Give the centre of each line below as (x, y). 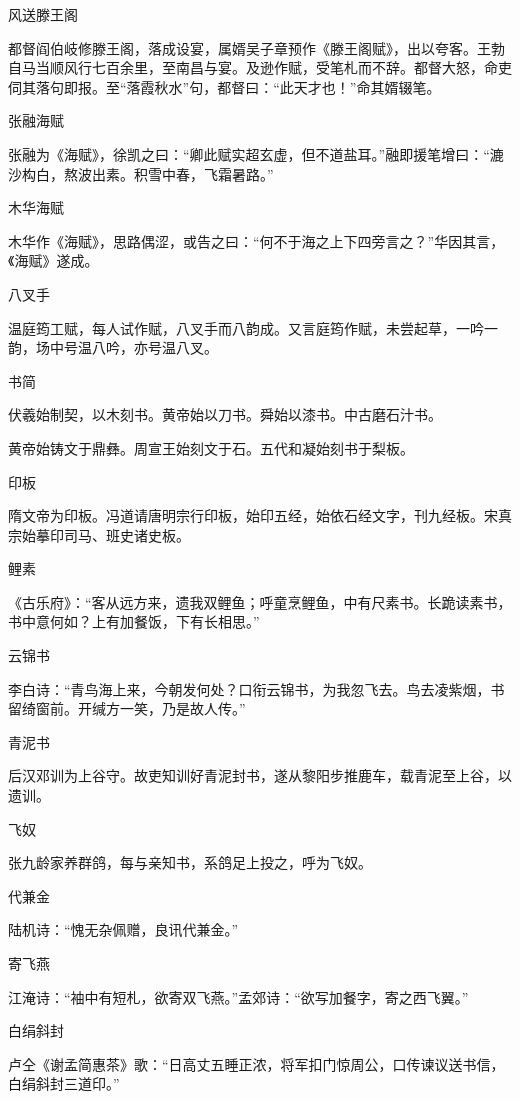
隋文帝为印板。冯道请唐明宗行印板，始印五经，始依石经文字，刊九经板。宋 (253, 515)
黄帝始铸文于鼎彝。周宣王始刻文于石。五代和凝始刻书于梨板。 (211, 447)
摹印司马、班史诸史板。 (112, 534)
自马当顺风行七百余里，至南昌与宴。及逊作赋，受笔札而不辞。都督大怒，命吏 (260, 67)
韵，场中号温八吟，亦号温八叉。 (113, 347)
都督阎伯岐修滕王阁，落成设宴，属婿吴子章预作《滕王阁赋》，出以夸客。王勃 (256, 47)
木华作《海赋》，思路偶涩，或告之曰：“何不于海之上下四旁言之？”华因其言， (256, 240)
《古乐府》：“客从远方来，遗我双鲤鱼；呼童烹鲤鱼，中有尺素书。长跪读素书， (260, 601)
